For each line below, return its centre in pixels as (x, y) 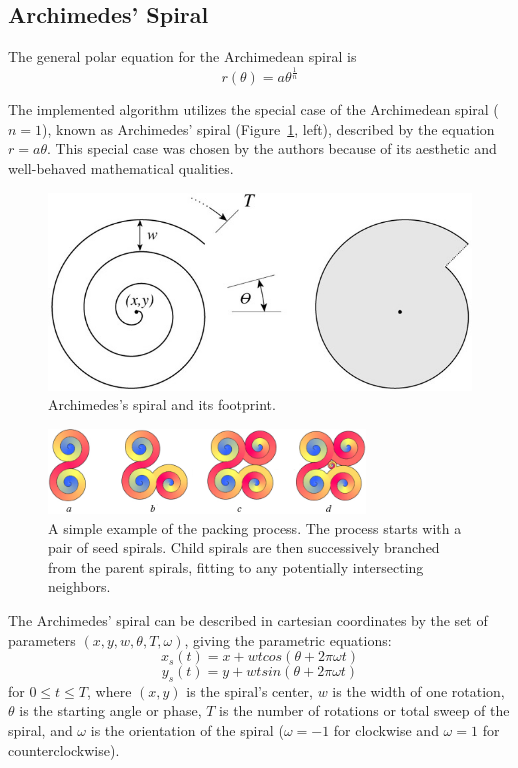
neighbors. (79, 586)
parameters (42, 639)
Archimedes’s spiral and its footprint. (162, 404)
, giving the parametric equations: (288, 639)
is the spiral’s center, (249, 690)
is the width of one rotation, (418, 690)
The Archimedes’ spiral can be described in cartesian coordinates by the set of (248, 619)
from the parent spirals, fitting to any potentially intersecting (236, 566)
